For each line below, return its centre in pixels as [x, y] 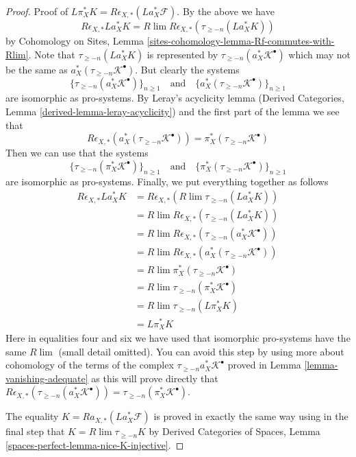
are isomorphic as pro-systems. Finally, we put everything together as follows [167, 181]
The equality [32, 416]
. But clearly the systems [187, 69]
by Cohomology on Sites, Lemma [75, 40]
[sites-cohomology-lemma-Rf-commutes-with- [241, 40]
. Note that [52, 54]
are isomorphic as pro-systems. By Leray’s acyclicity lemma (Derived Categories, [175, 98]
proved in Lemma [264, 365]
